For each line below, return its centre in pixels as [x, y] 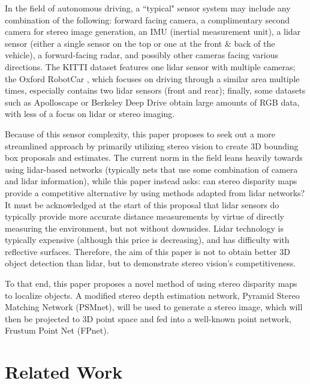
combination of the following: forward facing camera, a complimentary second [148, 19]
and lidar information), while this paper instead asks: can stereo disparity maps [151, 181]
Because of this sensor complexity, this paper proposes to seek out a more [140, 133]
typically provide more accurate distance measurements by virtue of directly [145, 216]
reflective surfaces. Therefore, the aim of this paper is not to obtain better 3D [148, 251]
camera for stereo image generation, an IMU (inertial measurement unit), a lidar [153, 31]
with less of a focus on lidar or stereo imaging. [90, 114]
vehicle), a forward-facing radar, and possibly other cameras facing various [142, 55]
